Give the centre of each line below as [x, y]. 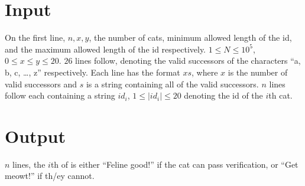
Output [35, 136]
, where [205, 72]
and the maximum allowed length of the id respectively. [106, 49]
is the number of [258, 72]
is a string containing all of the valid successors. [172, 84]
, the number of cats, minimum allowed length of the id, [190, 37]
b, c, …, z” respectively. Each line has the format [93, 72]
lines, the [29, 164]
